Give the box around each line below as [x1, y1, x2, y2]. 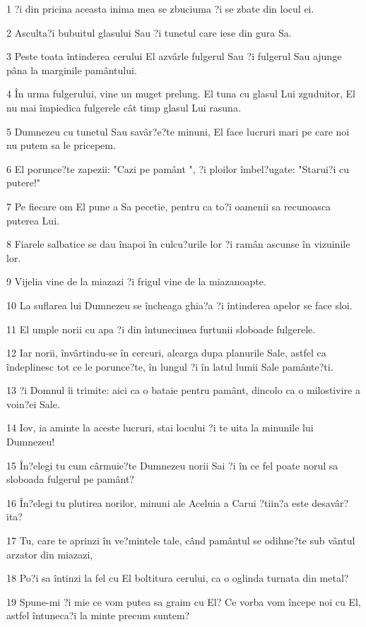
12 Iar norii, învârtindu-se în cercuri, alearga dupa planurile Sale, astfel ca [6, 345, 326, 360]
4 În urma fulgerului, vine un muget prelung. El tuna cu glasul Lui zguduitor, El [6, 86, 356, 101]
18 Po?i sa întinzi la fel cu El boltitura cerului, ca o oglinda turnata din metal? [6, 571, 349, 585]
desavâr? [312, 495, 349, 510]
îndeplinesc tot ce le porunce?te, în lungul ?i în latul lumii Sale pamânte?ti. [6, 359, 333, 374]
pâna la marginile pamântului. [6, 62, 137, 77]
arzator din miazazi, [6, 547, 93, 561]
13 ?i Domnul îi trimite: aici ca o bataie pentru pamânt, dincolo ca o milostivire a [6, 383, 360, 398]
